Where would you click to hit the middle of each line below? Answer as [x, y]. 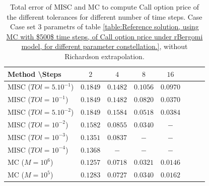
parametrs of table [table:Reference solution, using [121, 27]
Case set [23, 27]
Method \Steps [34, 74]
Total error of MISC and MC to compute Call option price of [104, 7]
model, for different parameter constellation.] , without [104, 46]
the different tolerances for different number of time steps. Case [104, 16]
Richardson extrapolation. [104, 56]
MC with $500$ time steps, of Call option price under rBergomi [104, 36]
